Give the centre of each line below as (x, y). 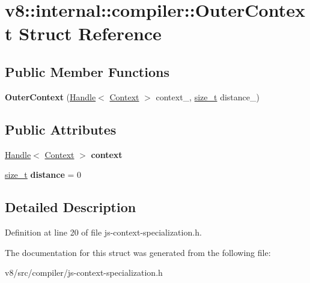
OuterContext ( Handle (50, 96)
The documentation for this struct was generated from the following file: (138, 252)
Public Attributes (61, 129)
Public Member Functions (87, 71)
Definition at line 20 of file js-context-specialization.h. (103, 232)
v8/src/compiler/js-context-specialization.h (84, 272)
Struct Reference (90, 33)
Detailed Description (71, 207)
